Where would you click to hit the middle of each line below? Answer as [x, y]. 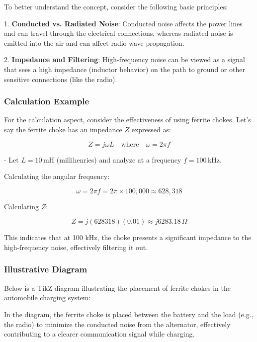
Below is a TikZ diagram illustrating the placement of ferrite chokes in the [117, 288]
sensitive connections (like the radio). [61, 79]
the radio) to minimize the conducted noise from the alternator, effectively [117, 324]
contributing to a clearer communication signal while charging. [99, 334]
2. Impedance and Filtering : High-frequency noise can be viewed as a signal [125, 59]
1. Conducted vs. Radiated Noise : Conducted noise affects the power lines [123, 23]
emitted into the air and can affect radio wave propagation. [94, 43]
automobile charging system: [47, 298]
